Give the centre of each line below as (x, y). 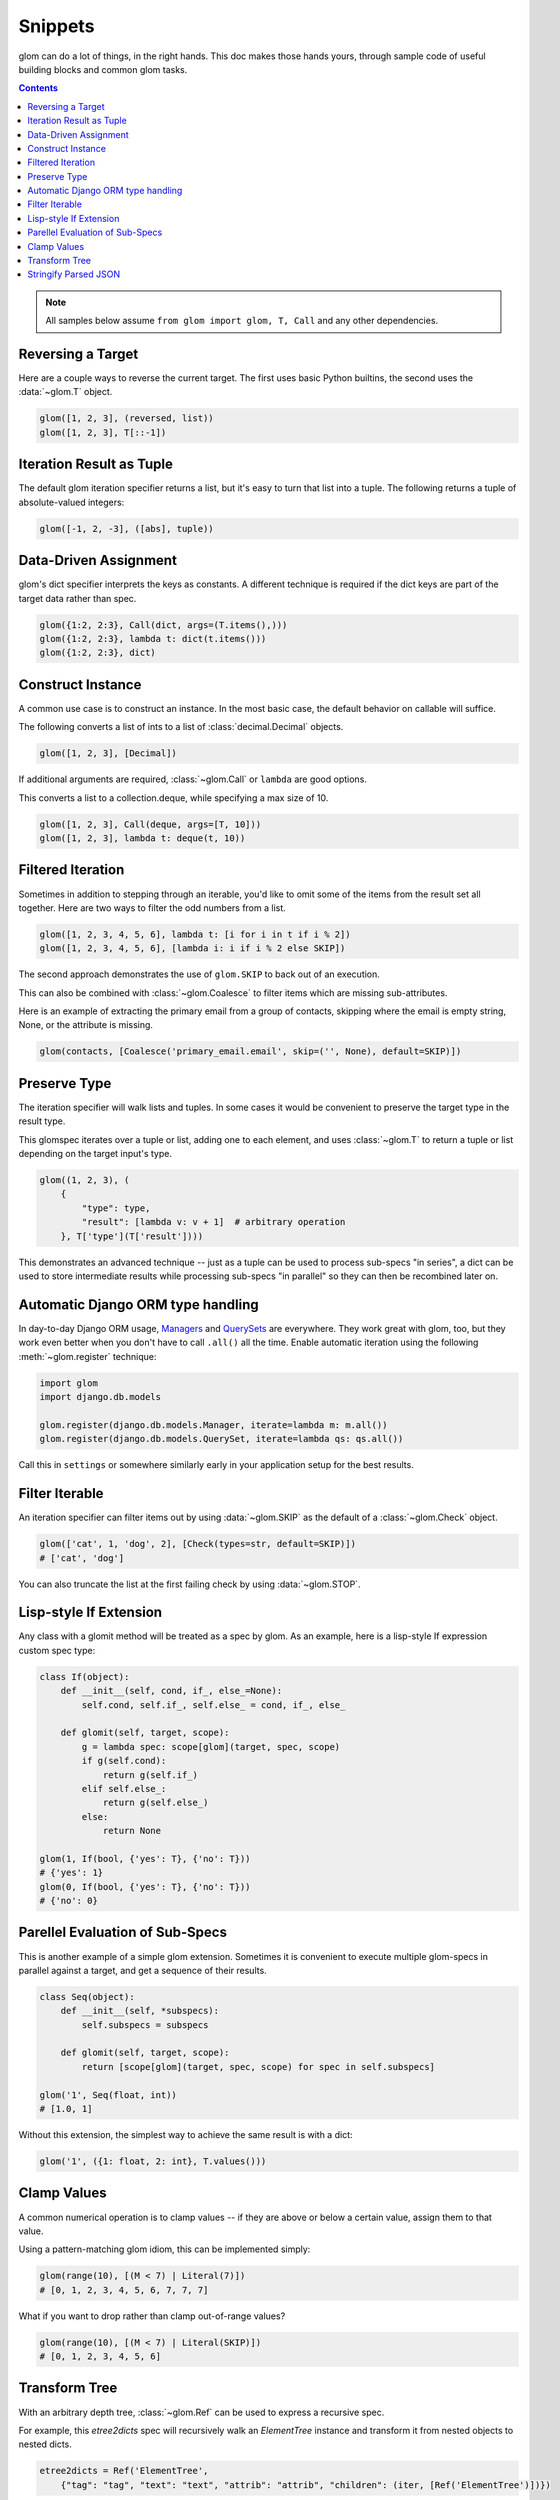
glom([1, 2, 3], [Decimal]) (108, 753)
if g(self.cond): (124, 1761)
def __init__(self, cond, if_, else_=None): (171, 1691)
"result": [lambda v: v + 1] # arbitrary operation (213, 1222)
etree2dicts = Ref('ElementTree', (124, 2471)
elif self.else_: (124, 1788)
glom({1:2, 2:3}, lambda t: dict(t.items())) (153, 638)
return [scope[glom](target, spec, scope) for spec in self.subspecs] (258, 2066)
